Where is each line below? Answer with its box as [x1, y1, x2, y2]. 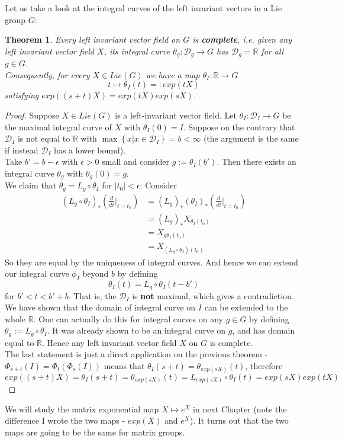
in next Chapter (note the [193, 402, 287, 415]
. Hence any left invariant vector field [42, 336, 177, 348]
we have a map [146, 68, 200, 81]
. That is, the [68, 289, 117, 302]
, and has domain [232, 324, 295, 337]
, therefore [245, 359, 283, 371]
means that [104, 359, 145, 371]
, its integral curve [104, 44, 170, 57]
